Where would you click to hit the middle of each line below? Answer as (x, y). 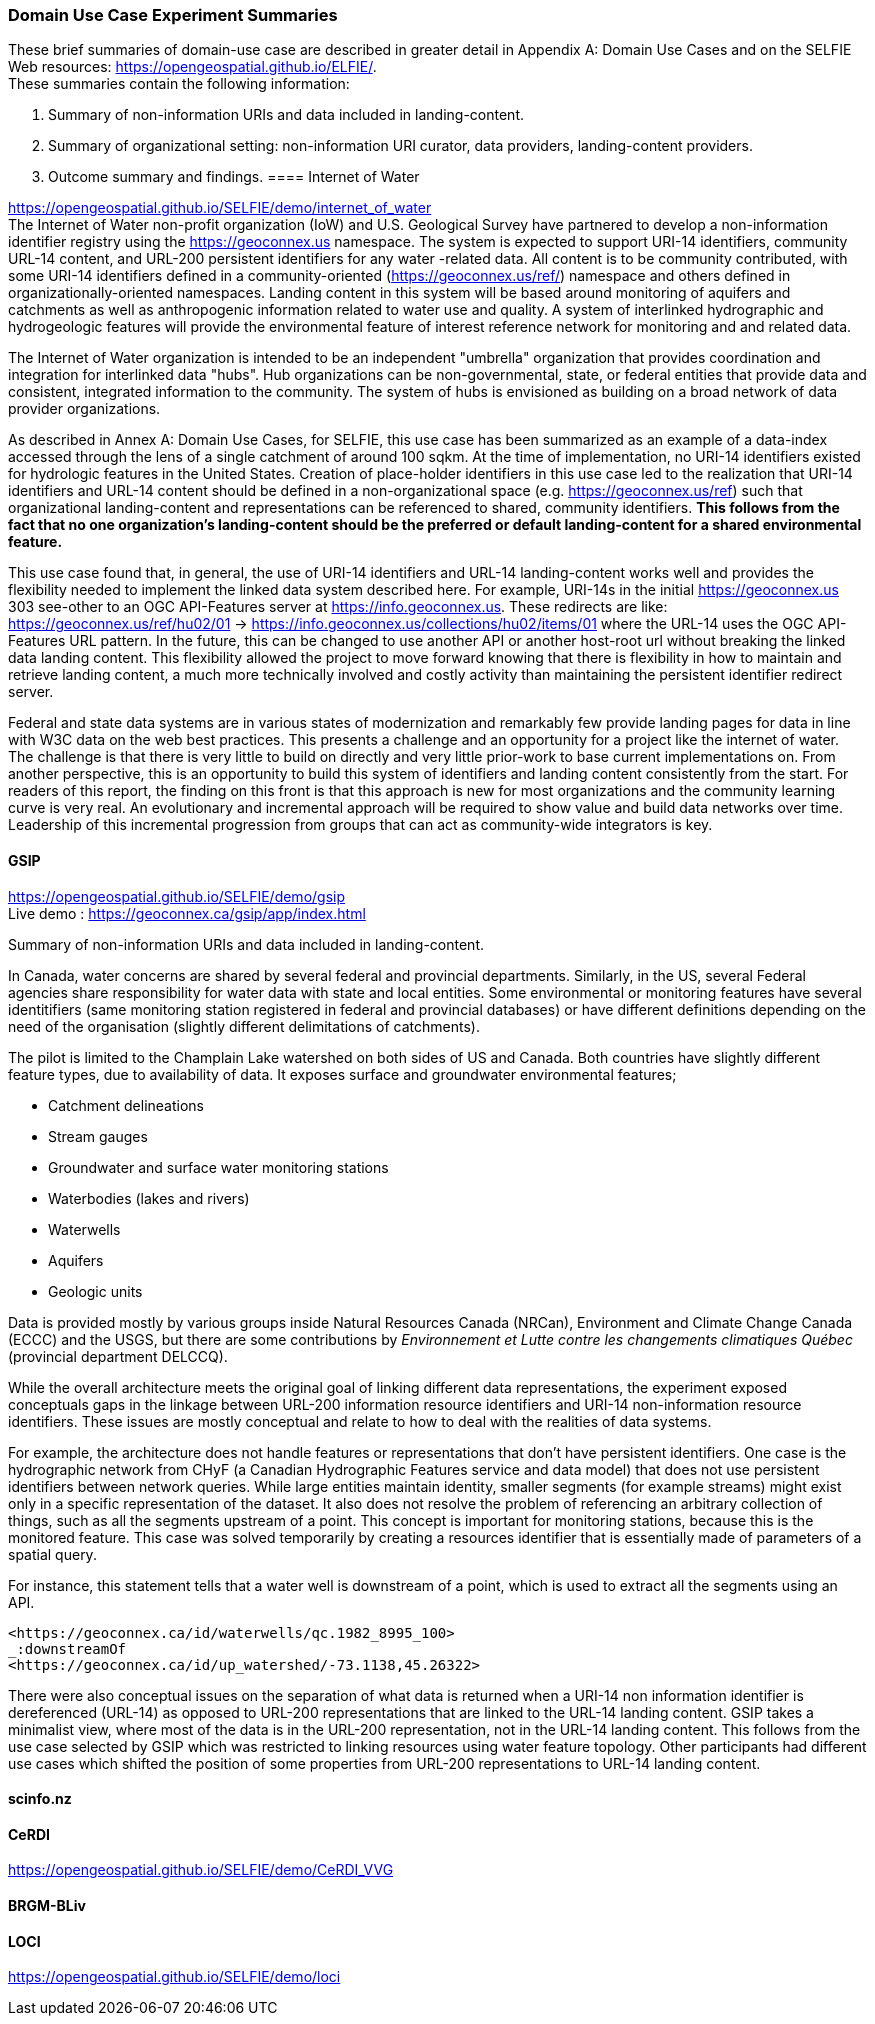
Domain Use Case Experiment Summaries (173, 15)
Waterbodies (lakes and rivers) (149, 1198)
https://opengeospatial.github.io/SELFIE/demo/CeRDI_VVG (201, 1870)
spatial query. (52, 1554)
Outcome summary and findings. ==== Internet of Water (234, 177)
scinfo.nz (40, 1799)
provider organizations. (84, 409)
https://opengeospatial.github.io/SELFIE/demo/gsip (177, 896)
